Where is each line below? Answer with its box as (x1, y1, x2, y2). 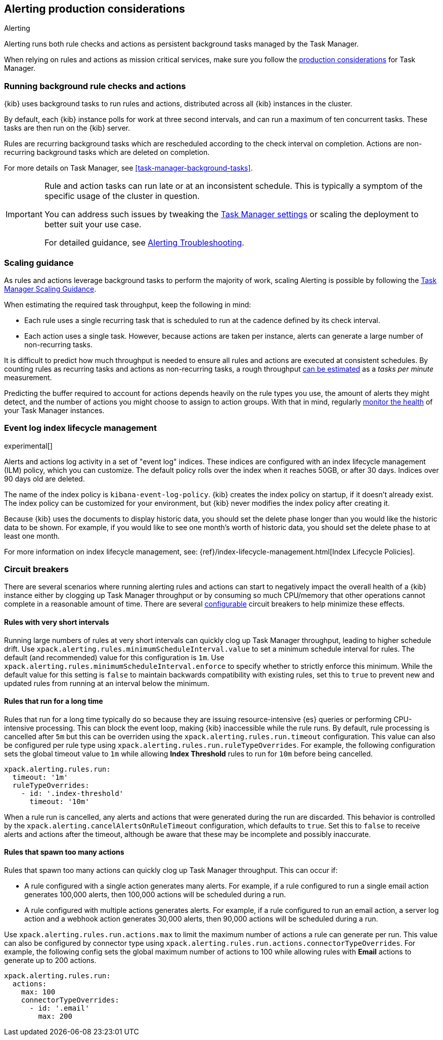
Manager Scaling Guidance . (4, 284, 97, 293)
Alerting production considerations (4, 3, 185, 15)
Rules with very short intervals (4, 618, 109, 627)
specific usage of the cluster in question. (44, 191, 200, 202)
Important (6, 209, 42, 220)
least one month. (4, 531, 60, 540)
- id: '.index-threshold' (21, 789, 124, 797)
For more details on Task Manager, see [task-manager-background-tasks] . (4, 164, 253, 173)
